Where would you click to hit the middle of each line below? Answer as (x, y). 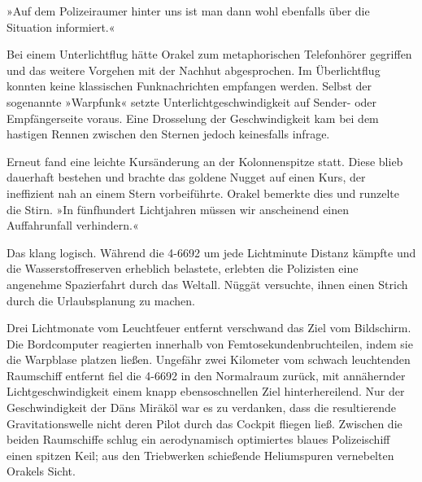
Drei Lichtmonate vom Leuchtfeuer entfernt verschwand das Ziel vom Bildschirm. (209, 328)
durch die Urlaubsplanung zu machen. (101, 300)
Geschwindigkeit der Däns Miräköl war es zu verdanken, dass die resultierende (201, 408)
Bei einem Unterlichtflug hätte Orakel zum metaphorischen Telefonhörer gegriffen (209, 54)
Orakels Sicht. (41, 471)
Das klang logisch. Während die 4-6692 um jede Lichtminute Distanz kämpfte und (211, 252)
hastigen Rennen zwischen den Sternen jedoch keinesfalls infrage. (168, 134)
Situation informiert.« (61, 26)
